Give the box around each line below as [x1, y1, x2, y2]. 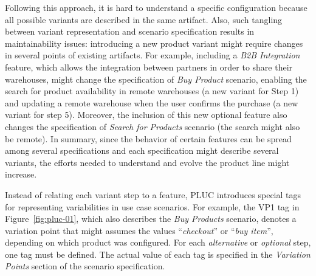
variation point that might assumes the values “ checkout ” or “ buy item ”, [5, 224, 273, 236]
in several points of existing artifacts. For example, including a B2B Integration [5, 49, 300, 61]
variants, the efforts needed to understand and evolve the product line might [5, 156, 290, 168]
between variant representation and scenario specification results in [5, 25, 255, 38]
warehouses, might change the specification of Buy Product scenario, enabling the [5, 72, 307, 85]
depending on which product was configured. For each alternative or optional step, [5, 236, 311, 249]
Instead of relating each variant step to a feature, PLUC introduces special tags [5, 188, 301, 201]
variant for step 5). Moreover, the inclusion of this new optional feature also [5, 108, 287, 121]
